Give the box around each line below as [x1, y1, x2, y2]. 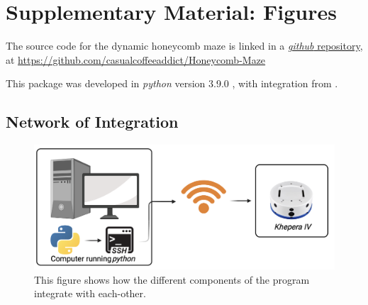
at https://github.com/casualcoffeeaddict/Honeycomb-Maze [6, 52, 266, 67]
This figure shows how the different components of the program [34, 272, 310, 287]
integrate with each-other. [34, 286, 146, 301]
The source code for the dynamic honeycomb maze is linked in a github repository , [6, 38, 363, 53]
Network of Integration [6, 111, 179, 133]
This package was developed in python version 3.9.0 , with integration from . [6, 76, 338, 91]
